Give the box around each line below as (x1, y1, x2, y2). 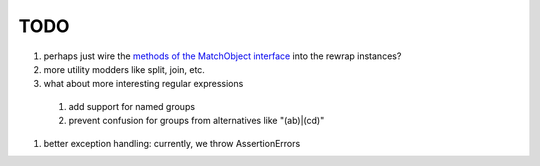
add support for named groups (68, 100, 195, 112)
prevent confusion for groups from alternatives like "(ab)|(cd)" (68, 115, 325, 127)
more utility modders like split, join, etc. (43, 63, 205, 75)
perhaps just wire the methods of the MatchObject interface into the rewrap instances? (43, 50, 402, 62)
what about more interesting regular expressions (43, 78, 244, 90)
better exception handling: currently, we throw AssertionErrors (43, 137, 301, 149)
